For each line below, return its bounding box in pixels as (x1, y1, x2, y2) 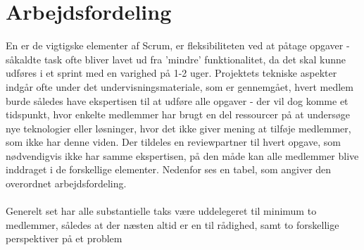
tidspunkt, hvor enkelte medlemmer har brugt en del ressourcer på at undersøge (6, 107, 351, 122)
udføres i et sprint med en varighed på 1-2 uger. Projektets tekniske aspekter (6, 65, 337, 80)
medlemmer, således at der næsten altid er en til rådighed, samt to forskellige (6, 217, 339, 232)
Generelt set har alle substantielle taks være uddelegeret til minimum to (6, 204, 317, 218)
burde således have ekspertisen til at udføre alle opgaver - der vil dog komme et (6, 93, 349, 108)
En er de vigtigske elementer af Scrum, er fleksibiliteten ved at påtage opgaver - (6, 38, 350, 53)
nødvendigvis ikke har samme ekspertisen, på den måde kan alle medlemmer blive (6, 148, 359, 163)
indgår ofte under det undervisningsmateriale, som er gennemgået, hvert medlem (6, 79, 353, 94)
